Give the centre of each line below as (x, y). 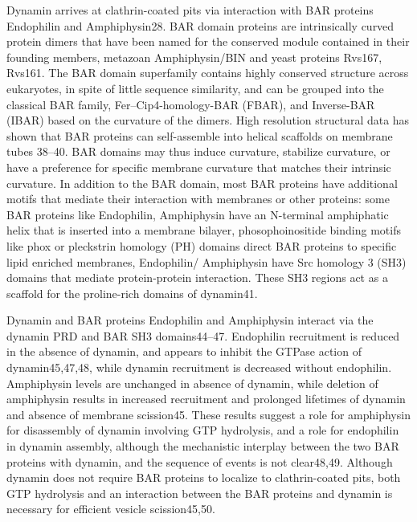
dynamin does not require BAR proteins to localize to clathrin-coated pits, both (204, 477)
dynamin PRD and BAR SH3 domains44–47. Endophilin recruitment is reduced (203, 335)
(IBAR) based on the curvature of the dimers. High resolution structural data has (208, 120)
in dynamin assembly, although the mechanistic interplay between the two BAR (203, 446)
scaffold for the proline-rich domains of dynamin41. (132, 293)
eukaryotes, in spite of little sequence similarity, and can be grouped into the (195, 88)
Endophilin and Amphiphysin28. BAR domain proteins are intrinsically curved (200, 25)
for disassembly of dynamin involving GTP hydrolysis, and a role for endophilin (203, 430)
